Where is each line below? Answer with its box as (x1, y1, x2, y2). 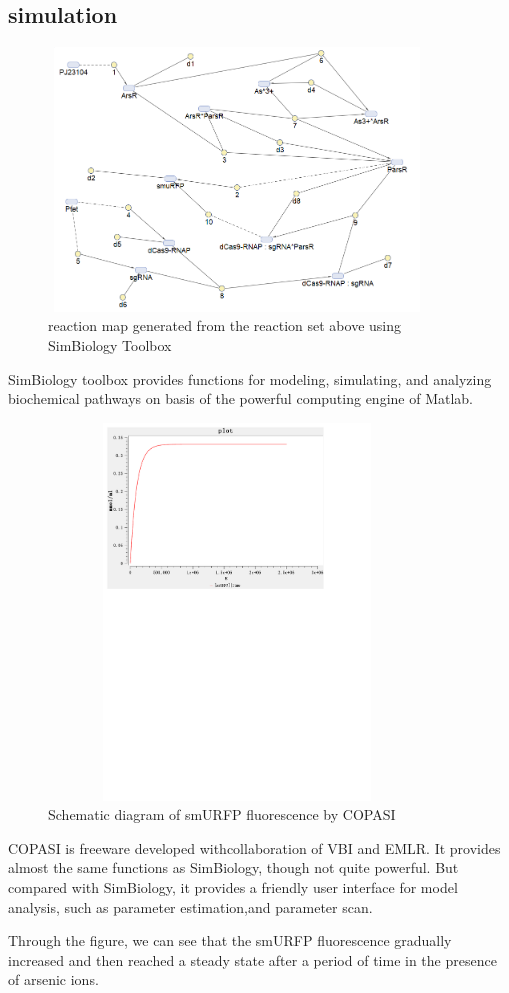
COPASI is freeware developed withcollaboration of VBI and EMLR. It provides (8, 837, 501, 858)
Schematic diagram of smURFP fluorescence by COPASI (48, 804, 396, 825)
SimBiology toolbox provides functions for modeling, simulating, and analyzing (8, 368, 492, 389)
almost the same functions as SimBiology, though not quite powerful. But (8, 857, 459, 878)
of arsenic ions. (8, 969, 99, 990)
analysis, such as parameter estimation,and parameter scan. (8, 896, 373, 917)
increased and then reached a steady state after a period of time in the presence (8, 949, 497, 970)
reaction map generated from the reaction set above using (48, 315, 402, 336)
